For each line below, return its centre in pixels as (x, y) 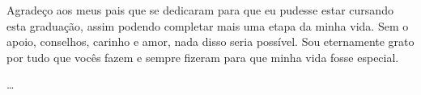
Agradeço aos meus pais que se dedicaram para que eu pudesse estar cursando (200, 10)
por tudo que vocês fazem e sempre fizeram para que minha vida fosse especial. (203, 57)
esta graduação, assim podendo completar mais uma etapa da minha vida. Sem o (208, 25)
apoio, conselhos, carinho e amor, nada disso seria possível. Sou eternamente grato (210, 41)
